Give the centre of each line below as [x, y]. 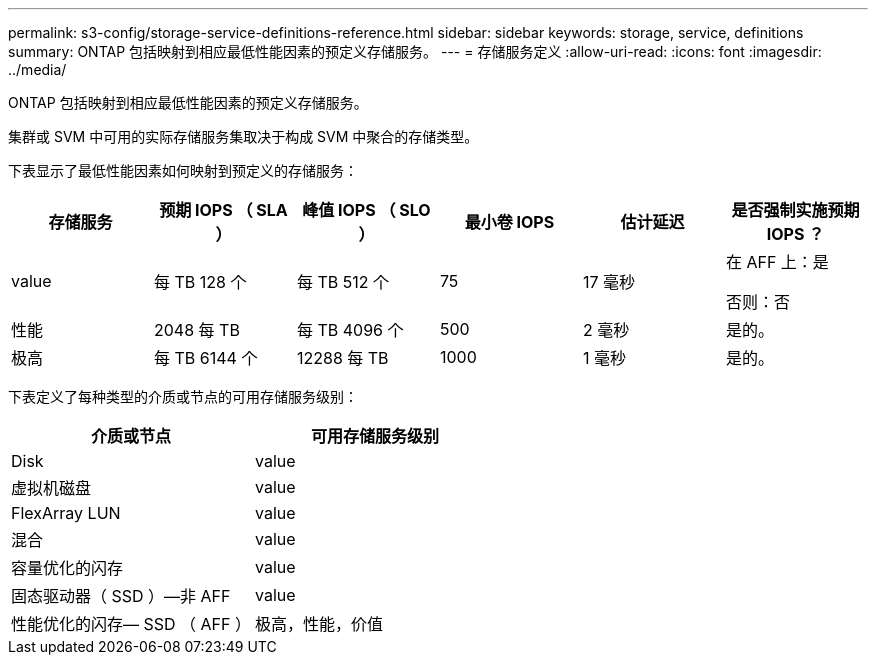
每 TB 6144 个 [205, 358]
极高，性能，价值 [319, 624]
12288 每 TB [342, 358]
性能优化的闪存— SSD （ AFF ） [131, 624]
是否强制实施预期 [795, 210]
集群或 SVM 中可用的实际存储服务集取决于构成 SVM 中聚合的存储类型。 [243, 136]
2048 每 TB [196, 330]
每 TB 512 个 [343, 282]
